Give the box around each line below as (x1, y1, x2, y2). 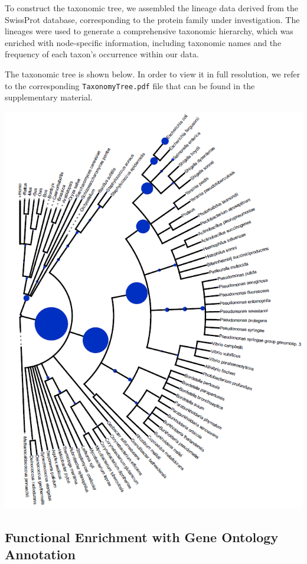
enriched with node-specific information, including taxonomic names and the (5, 36, 282, 48)
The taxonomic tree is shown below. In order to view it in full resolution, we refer (5, 67, 301, 80)
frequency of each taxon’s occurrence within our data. (5, 48, 199, 60)
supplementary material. (5, 91, 93, 103)
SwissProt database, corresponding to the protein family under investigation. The (5, 13, 300, 25)
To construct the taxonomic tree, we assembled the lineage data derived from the (5, 2, 298, 14)
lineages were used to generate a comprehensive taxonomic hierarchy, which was (5, 25, 293, 37)
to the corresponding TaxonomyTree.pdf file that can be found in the (5, 79, 255, 92)
